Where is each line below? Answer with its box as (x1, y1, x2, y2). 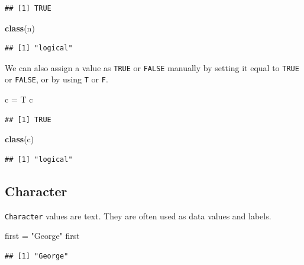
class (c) (5, 133, 34, 145)
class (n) (5, 21, 35, 34)
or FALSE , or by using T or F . (5, 73, 108, 85)
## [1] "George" (5, 251, 69, 260)
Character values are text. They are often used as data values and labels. (5, 209, 271, 222)
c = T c (5, 93, 33, 106)
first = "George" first (5, 229, 80, 242)
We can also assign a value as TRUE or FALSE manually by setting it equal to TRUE (5, 61, 299, 74)
